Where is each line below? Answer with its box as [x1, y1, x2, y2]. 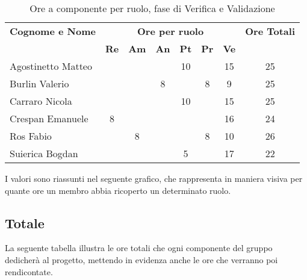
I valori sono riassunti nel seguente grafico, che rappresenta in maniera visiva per [5, 172, 303, 184]
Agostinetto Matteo [10, 59, 92, 73]
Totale [5, 213, 45, 232]
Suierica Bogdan [10, 146, 78, 160]
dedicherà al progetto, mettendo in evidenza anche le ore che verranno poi [5, 253, 278, 266]
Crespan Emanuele [10, 111, 88, 125]
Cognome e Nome [10, 24, 96, 38]
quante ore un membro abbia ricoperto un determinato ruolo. [5, 184, 231, 196]
